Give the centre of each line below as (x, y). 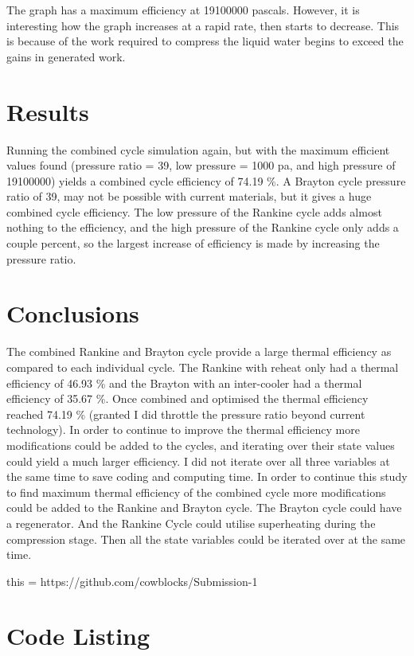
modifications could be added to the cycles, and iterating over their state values (201, 445)
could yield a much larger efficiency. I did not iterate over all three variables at (198, 461)
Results (48, 111)
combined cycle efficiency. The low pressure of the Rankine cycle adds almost (194, 211)
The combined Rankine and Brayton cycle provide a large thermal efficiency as (199, 351)
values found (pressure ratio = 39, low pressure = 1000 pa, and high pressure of (201, 165)
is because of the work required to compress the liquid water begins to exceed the (205, 41)
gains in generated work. (66, 56)
